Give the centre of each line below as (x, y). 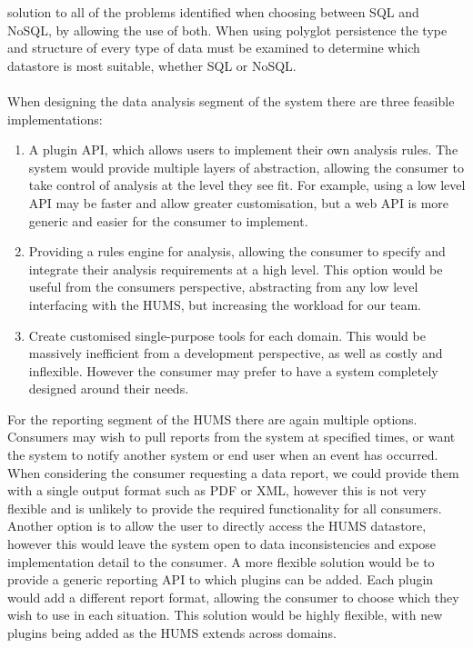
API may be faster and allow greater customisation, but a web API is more (239, 202)
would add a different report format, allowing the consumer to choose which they (233, 597)
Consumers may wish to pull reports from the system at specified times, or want (231, 437)
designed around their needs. (109, 389)
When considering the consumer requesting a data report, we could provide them (233, 472)
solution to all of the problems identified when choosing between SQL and (213, 12)
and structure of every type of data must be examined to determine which (214, 48)
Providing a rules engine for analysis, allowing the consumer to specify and (237, 251)
